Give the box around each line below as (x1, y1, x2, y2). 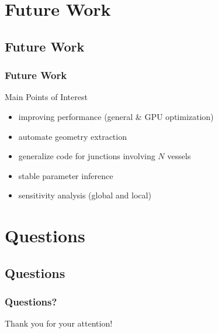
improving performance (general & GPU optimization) (18, 110, 214, 122)
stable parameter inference (18, 169, 113, 181)
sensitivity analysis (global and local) (18, 189, 151, 201)
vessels (167, 150, 191, 162)
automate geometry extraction (18, 130, 127, 142)
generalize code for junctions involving (18, 150, 155, 162)
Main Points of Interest (5, 91, 88, 103)
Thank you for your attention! (5, 317, 113, 329)
